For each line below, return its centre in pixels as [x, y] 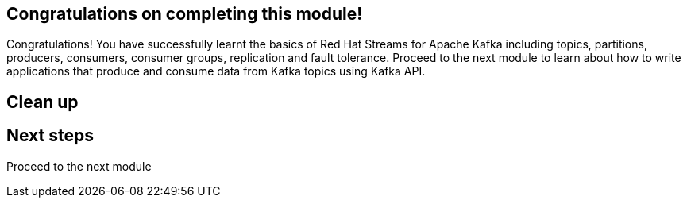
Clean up [42, 102]
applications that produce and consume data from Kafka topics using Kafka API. [216, 71]
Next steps [50, 136]
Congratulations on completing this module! [185, 14]
